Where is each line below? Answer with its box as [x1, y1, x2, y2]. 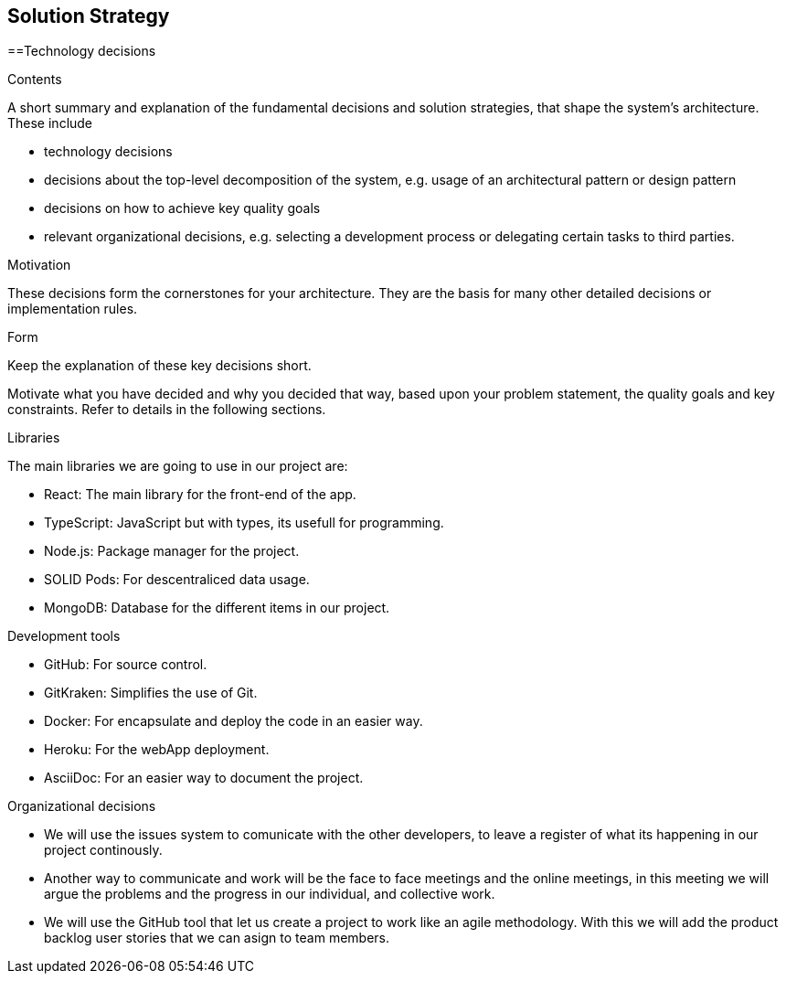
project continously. [44, 842, 163, 858]
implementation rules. [7, 301, 138, 317]
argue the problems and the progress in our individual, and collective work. [44, 886, 495, 902]
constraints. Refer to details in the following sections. [7, 401, 326, 418]
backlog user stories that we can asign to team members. [44, 930, 389, 946]
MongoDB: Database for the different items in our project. [44, 600, 390, 616]
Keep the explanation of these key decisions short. [7, 357, 312, 374]
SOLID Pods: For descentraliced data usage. [44, 571, 310, 588]
